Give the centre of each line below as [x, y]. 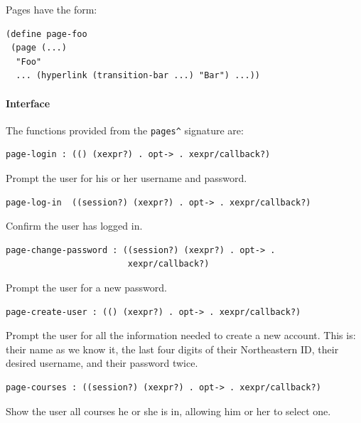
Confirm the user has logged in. [74, 226]
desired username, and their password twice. [102, 363]
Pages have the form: [52, 9]
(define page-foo [47, 34]
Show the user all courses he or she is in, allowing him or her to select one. [168, 411]
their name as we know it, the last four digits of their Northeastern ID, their [172, 349]
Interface [28, 103]
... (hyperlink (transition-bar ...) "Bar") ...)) [138, 76]
